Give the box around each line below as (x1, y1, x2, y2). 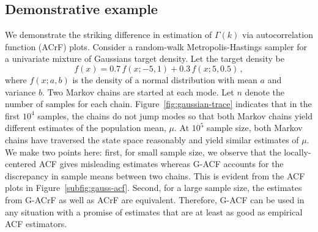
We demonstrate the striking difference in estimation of (5, 28, 212, 41)
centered (5, 157, 36, 170)
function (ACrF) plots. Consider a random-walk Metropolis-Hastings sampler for (5, 40, 308, 53)
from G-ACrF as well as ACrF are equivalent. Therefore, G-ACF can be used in (5, 193, 305, 206)
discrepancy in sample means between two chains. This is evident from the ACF (5, 169, 305, 182)
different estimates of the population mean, (5, 121, 166, 134)
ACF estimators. (5, 217, 67, 230)
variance (5, 85, 36, 98)
